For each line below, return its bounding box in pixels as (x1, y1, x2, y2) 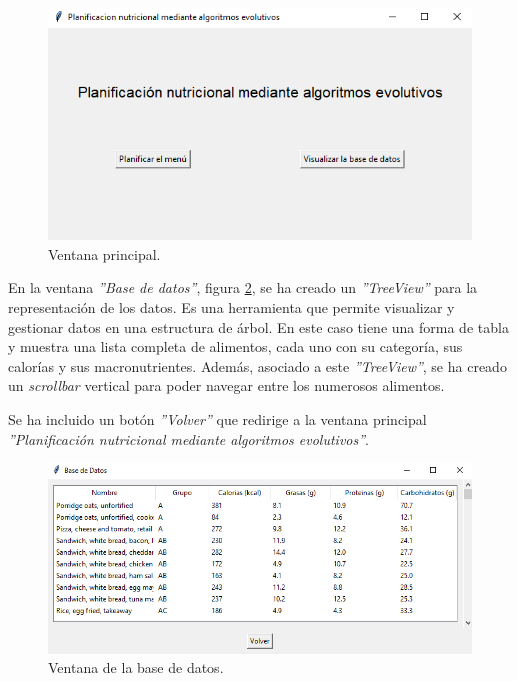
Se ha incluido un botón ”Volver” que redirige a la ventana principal (8, 408, 427, 429)
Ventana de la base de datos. (48, 657, 224, 678)
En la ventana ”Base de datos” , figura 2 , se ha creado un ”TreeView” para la (8, 277, 478, 298)
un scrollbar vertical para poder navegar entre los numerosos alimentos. (8, 375, 445, 396)
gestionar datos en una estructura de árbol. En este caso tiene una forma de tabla (8, 316, 509, 337)
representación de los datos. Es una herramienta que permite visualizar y (8, 297, 455, 318)
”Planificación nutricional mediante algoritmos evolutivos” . (8, 428, 369, 449)
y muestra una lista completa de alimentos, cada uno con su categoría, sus (8, 336, 463, 357)
